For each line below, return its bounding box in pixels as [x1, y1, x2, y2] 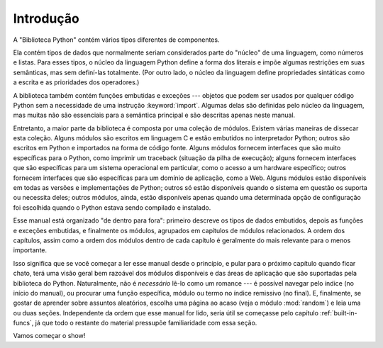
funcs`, [13, 319, 34, 327]
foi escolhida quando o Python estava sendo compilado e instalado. [13, 203, 211, 212]
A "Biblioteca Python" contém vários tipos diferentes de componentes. [13, 35, 220, 44]
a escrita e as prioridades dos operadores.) [13, 78, 140, 86]
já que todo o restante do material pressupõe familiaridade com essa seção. [35, 319, 257, 327]
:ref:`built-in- [320, 308, 357, 317]
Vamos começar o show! [13, 332, 86, 340]
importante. [13, 246, 48, 254]
